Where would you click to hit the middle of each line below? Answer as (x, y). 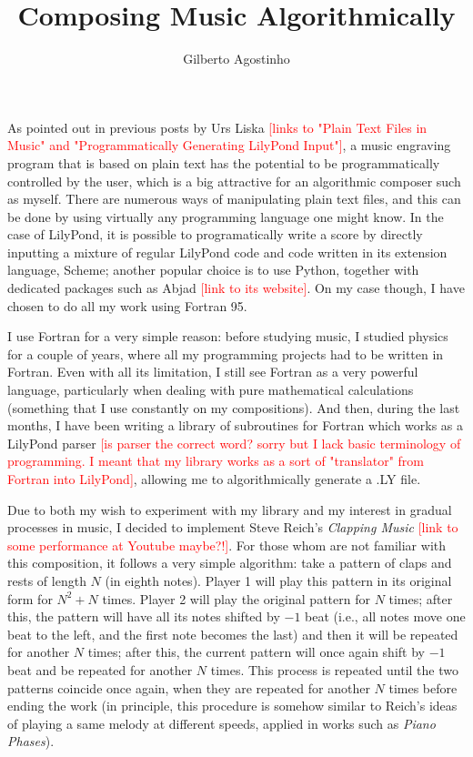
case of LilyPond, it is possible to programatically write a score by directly (215, 234)
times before (423, 687)
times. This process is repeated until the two (334, 669)
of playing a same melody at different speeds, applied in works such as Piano (221, 723)
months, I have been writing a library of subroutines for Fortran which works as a (236, 425)
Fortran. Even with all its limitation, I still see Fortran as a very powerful (213, 372)
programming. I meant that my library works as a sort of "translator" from (216, 461)
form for (30, 598)
